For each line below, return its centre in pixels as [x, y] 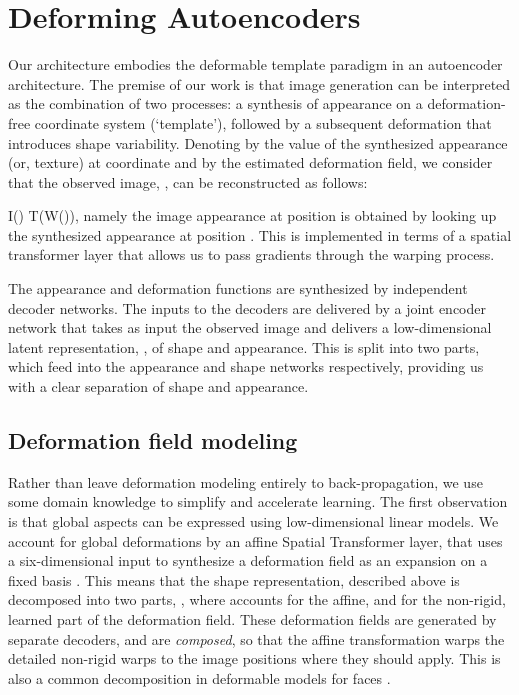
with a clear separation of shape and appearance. [158, 386]
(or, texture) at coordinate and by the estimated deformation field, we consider [250, 162]
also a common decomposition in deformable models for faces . [199, 677]
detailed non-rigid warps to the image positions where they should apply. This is [254, 658]
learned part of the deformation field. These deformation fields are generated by [252, 618]
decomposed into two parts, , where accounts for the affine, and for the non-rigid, [257, 599]
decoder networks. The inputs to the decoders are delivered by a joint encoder [247, 307]
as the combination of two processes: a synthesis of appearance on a [215, 103]
